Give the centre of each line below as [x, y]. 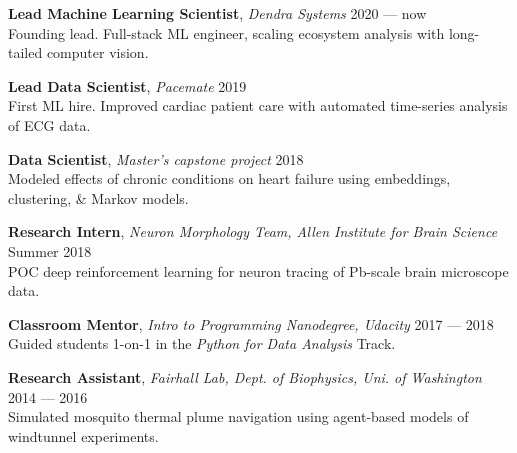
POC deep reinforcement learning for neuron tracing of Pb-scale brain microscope [258, 270]
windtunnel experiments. [83, 435]
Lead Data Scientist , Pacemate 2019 [127, 85]
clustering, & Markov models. [98, 197]
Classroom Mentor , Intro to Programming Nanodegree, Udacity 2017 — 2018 [251, 323]
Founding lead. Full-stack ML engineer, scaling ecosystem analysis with [226, 32]
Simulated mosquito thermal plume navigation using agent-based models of [238, 416]
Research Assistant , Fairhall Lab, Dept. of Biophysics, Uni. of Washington [245, 376]
